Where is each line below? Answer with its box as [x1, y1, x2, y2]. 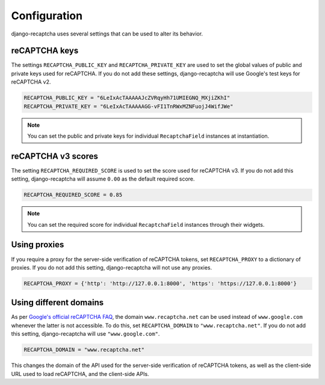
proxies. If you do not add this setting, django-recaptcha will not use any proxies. [11, 263, 212, 271]
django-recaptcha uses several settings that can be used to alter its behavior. [11, 30, 203, 37]
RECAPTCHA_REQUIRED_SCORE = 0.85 [23, 191, 123, 199]
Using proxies [11, 239, 64, 250]
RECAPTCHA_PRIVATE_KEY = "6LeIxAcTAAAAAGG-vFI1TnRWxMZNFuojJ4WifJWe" [23, 103, 234, 109]
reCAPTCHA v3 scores [11, 151, 99, 161]
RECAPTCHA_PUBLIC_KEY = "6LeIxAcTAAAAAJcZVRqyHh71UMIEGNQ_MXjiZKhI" [23, 94, 231, 102]
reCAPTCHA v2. [11, 78, 51, 85]
